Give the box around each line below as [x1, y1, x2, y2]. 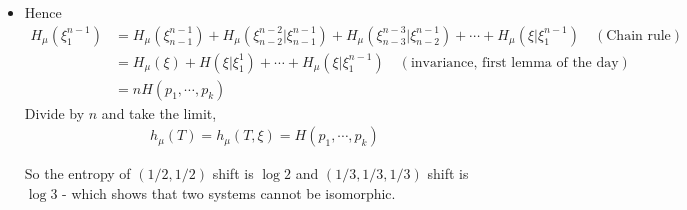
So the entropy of [24, 163, 131, 184]
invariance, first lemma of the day [410, 55, 619, 70]
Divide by [24, 102, 85, 123]
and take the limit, [101, 102, 217, 123]
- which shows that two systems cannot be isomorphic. [62, 182, 396, 203]
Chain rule [606, 28, 671, 43]
